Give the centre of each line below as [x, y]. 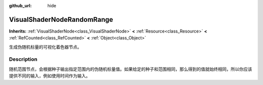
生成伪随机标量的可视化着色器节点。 [45, 47]
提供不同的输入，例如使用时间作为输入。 [49, 76]
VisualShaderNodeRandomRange [61, 19]
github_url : [20, 6]
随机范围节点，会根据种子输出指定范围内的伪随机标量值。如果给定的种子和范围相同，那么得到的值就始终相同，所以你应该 [131, 69]
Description [23, 59]
